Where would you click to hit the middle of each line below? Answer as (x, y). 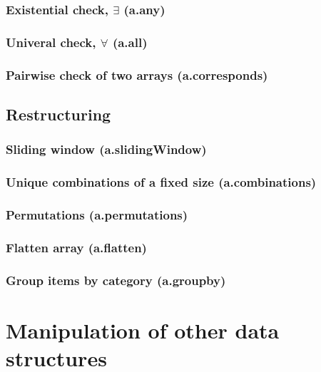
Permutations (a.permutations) (97, 214)
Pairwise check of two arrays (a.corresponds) (137, 74)
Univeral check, (51, 42)
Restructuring (58, 114)
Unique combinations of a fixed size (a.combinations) (161, 182)
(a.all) (130, 42)
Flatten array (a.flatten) (76, 247)
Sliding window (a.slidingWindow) (106, 149)
